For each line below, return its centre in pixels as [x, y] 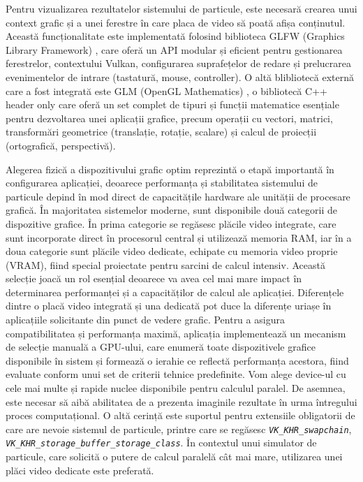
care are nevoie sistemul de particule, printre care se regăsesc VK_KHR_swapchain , [179, 429]
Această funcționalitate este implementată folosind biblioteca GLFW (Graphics [175, 36]
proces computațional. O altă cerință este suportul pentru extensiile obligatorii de [180, 415]
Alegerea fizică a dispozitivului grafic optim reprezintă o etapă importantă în [170, 169]
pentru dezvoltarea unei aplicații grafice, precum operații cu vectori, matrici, [169, 118]
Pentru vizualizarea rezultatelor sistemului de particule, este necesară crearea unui [181, 8]
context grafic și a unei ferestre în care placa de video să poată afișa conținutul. [176, 22]
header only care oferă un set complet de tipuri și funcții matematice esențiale [172, 104]
